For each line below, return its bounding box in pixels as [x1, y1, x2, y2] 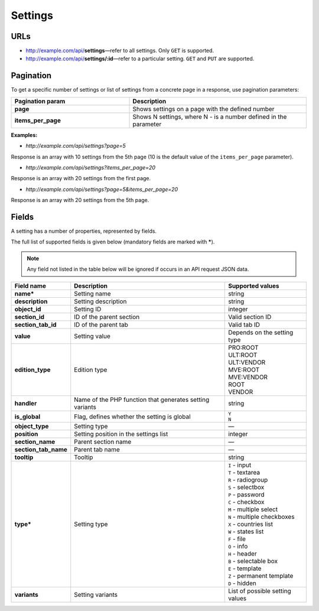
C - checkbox [228, 498, 265, 506]
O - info [228, 542, 248, 550]
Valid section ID [228, 313, 272, 321]
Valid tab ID [228, 320, 260, 329]
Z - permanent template [228, 571, 294, 580]
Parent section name [74, 437, 132, 446]
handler [14, 399, 37, 407]
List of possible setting [228, 587, 292, 595]
